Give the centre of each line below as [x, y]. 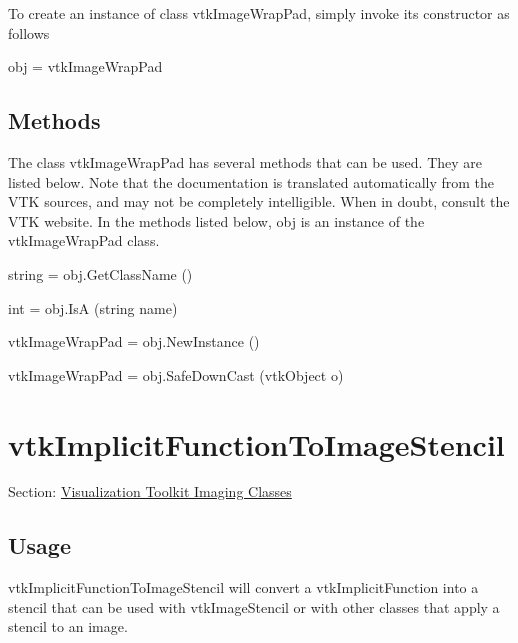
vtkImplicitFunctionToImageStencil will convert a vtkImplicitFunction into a [243, 587]
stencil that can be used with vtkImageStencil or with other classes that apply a [254, 606]
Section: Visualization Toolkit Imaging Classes [150, 491]
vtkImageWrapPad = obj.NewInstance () [134, 341]
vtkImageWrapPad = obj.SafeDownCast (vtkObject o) [176, 374]
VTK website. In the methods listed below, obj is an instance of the [216, 220]
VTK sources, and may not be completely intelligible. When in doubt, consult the [259, 201]
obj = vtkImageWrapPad [85, 66]
